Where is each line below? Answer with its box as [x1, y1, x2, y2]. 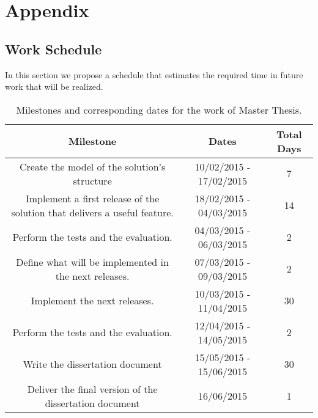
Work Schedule [5, 39, 102, 58]
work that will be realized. [5, 80, 103, 93]
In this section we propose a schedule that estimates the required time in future [5, 68, 303, 81]
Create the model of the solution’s [19, 159, 166, 174]
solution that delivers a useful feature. [11, 205, 174, 219]
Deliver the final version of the [27, 381, 158, 396]
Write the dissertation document [23, 357, 162, 372]
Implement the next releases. [31, 293, 154, 308]
